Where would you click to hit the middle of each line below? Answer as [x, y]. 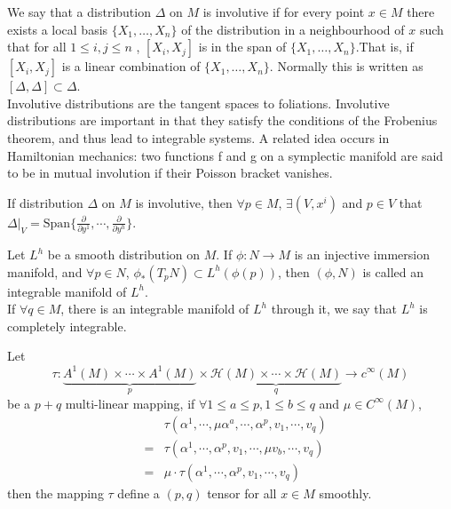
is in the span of [242, 47]
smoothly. [345, 493]
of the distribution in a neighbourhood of [293, 29]
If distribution [45, 202]
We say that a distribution [79, 12]
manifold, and [45, 271]
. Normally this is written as [346, 66]
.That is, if [384, 47]
